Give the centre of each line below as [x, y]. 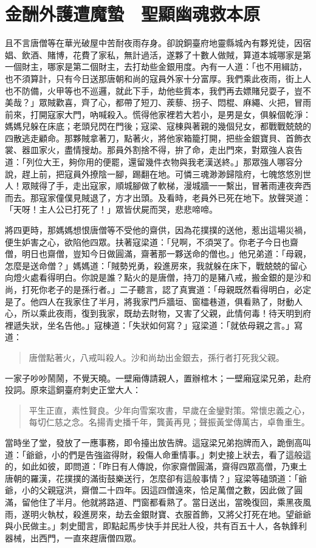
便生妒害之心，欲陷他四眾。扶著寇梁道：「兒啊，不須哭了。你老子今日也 [147, 241]
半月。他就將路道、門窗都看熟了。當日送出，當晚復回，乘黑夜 [179, 502]
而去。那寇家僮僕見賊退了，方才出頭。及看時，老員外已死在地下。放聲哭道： [158, 197]
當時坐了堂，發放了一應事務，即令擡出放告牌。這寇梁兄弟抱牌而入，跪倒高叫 [158, 442]
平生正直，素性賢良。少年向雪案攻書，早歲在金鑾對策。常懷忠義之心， [169, 410]
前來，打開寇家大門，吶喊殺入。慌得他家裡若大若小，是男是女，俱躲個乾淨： [158, 114]
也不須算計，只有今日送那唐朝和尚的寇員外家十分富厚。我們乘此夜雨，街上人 [158, 78]
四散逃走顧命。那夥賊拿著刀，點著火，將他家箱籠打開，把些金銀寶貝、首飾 [154, 138]
